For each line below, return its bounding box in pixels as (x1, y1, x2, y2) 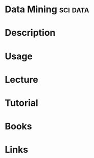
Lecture (5, 74, 39, 85)
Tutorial (5, 97, 39, 108)
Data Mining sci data (5, 4, 89, 15)
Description (5, 27, 56, 39)
